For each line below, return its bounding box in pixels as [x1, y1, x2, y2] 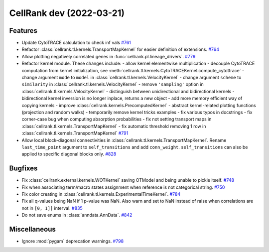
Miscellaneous [9, 225, 56, 234]
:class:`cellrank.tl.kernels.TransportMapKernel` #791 [21, 130, 129, 136]
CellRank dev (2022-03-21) [9, 7, 125, 18]
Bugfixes [9, 164, 38, 173]
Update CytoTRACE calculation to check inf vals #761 [21, 40, 132, 46]
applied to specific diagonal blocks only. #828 [21, 151, 117, 157]
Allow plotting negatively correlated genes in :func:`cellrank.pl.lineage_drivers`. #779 [21, 53, 196, 59]
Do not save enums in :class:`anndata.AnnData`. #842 [21, 212, 133, 218]
